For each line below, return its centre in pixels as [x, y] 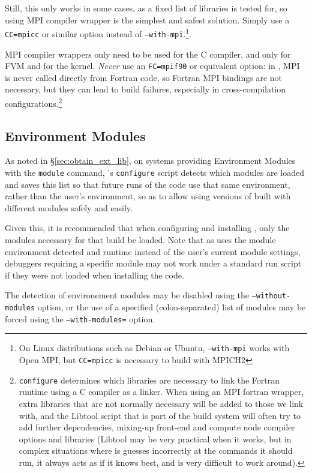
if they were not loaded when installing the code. [94, 275]
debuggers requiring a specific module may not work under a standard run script [153, 263]
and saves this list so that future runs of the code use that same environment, [148, 184]
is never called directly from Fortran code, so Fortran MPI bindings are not [143, 77]
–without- [271, 296]
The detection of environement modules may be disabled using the [127, 295]
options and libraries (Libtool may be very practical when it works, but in [155, 438]
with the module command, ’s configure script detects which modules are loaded [154, 172]
